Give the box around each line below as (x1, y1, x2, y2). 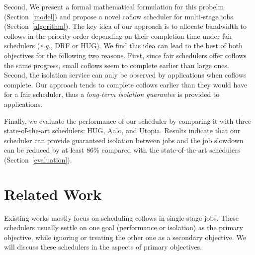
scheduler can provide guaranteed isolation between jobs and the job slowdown (4, 135, 244, 145)
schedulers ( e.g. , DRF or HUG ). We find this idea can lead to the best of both (4, 40, 243, 51)
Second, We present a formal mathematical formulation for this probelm (4, 1, 224, 11)
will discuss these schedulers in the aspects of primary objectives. (4, 242, 202, 252)
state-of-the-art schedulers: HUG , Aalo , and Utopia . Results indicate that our (4, 125, 241, 136)
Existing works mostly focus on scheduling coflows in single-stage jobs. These (4, 212, 239, 223)
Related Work (4, 183, 102, 204)
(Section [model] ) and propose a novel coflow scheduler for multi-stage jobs (4, 11, 233, 21)
